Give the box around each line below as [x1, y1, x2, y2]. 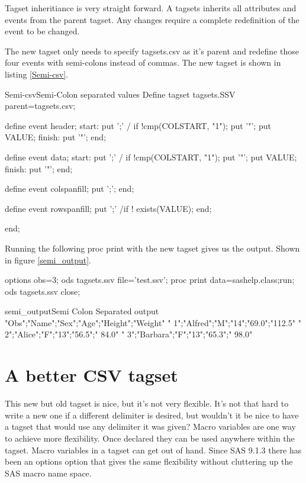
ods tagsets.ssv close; [5, 285, 80, 297]
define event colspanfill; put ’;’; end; [5, 182, 134, 195]
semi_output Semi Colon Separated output [5, 305, 159, 317]
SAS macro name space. [5, 466, 92, 479]
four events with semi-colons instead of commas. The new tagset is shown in [5, 56, 281, 69]
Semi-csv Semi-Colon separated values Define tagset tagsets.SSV [5, 88, 236, 100]
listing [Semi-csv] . [5, 67, 69, 80]
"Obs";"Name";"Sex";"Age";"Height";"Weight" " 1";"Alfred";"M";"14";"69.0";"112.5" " [5, 316, 301, 329]
